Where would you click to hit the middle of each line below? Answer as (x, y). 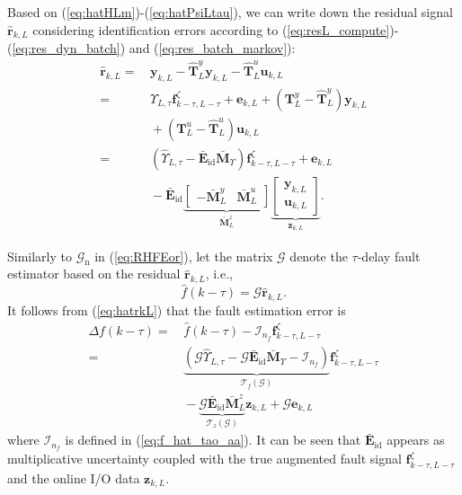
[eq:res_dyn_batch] (66, 48)
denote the (319, 256)
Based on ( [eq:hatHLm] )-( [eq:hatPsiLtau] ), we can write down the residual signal (230, 12)
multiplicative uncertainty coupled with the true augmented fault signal (204, 459)
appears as (416, 440)
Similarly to (40, 256)
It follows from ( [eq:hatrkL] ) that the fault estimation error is (177, 310)
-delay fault (389, 256)
